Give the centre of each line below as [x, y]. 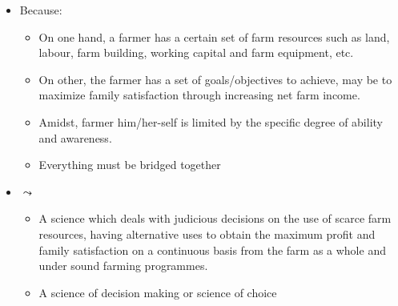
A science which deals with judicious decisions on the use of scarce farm [215, 218]
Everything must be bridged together [130, 165]
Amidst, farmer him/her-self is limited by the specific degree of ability [211, 121]
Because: [41, 10]
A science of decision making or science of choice [158, 292]
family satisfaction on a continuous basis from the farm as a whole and [212, 250]
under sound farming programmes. [123, 266]
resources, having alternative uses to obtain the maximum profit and [207, 234]
